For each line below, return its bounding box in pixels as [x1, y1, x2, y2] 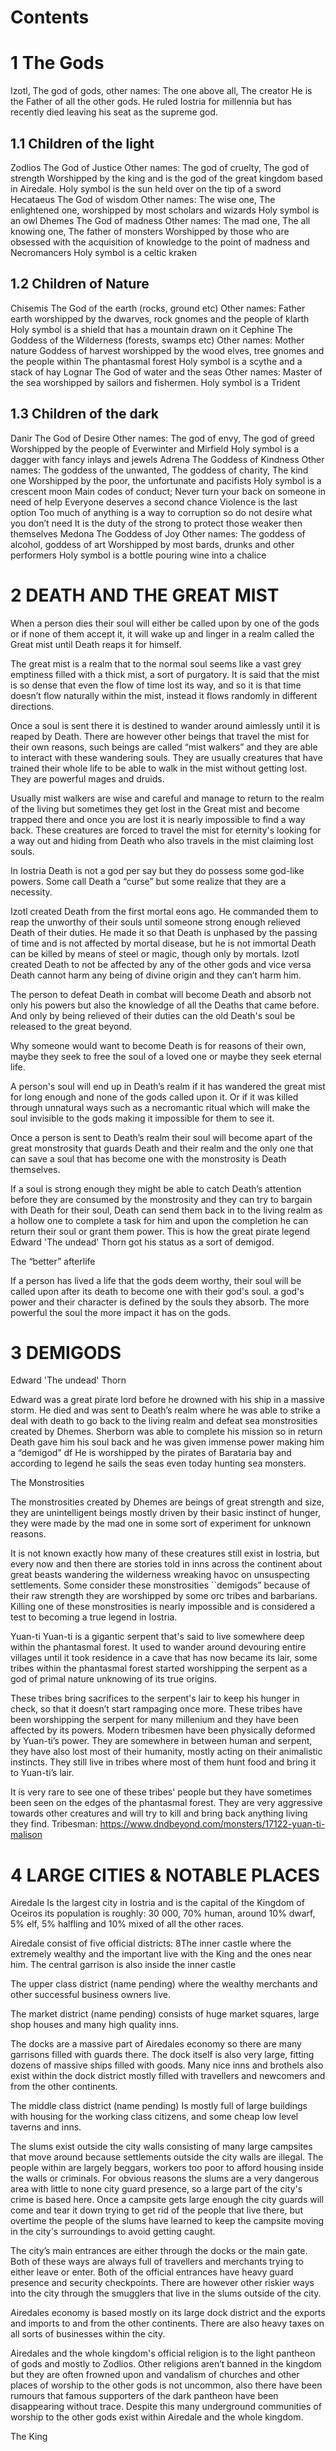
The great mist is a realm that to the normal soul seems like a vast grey [10, 657, 302, 670]
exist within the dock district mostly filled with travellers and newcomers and [10, 2070, 326, 2082]
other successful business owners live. [10, 1989, 171, 2001]
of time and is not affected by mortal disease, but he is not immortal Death [10, 937, 317, 949]
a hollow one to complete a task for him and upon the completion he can [10, 1214, 309, 1226]
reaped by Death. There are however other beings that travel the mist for [10, 730, 310, 742]
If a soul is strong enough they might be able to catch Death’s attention [10, 1182, 302, 1195]
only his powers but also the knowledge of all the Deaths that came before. [10, 999, 320, 1011]
